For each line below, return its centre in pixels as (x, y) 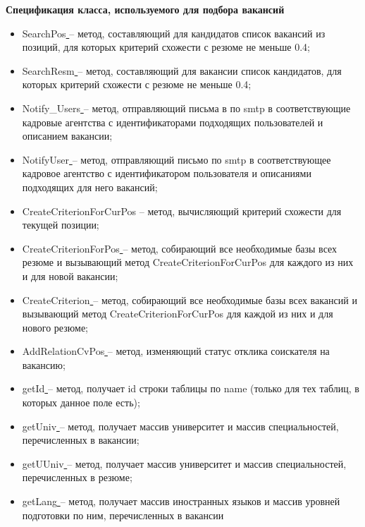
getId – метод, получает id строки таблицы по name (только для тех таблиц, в (191, 388)
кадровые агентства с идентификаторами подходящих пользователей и (173, 122)
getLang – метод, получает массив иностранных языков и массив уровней (181, 501)
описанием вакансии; (67, 136)
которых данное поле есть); (81, 402)
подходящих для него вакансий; (90, 187)
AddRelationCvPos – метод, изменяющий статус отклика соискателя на (176, 351)
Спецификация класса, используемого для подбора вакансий (145, 9)
